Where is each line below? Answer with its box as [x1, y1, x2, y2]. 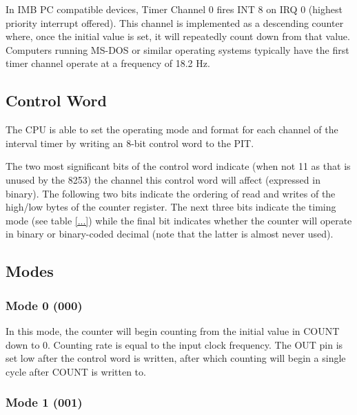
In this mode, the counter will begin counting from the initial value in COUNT [6, 323, 340, 338]
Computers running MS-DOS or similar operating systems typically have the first [6, 42, 349, 57]
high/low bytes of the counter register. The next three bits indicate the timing [6, 200, 336, 214]
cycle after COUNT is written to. [6, 364, 146, 378]
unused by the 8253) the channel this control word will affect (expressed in [6, 172, 320, 186]
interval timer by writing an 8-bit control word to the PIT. [6, 135, 254, 150]
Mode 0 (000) [6, 296, 83, 313]
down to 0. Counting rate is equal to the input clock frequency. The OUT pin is [6, 337, 343, 351]
